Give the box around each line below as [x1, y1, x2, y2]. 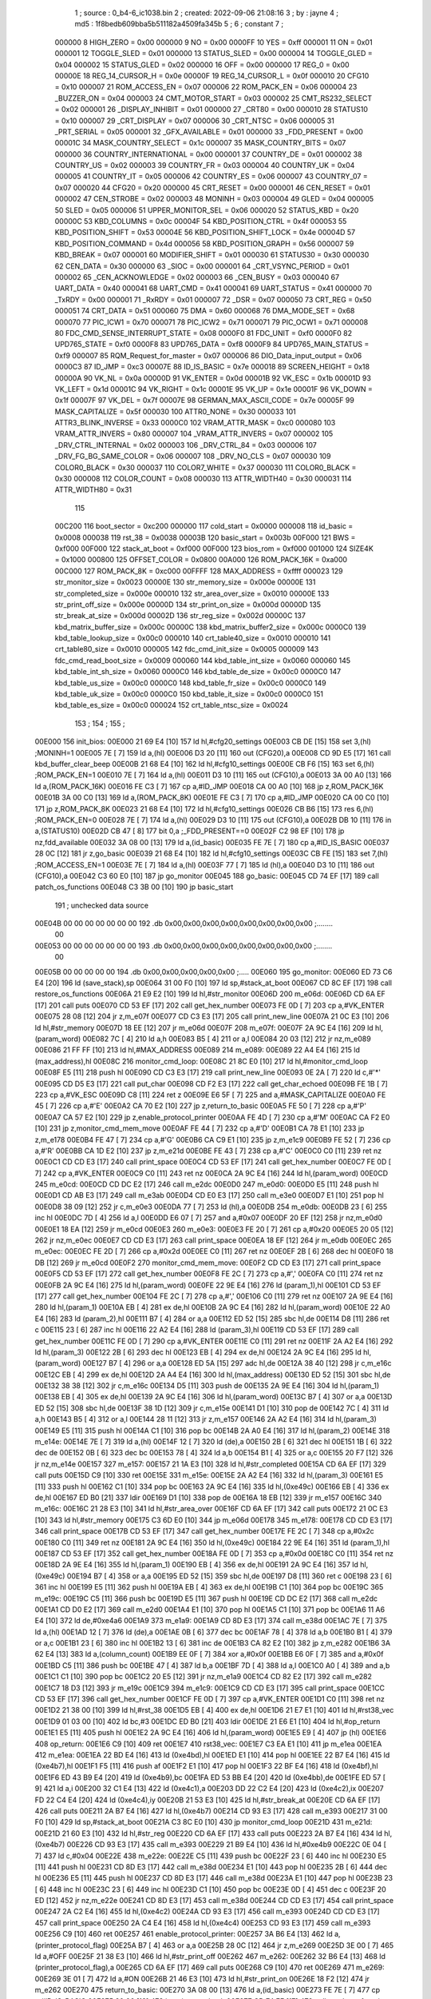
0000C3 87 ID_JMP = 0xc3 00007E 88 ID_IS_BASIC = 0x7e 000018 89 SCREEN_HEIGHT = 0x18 [54, 362, 370, 372]
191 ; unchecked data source [54, 900, 149, 910]
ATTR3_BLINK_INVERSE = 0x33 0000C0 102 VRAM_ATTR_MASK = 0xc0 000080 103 [54, 418, 336, 428]
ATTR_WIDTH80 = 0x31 [54, 485, 132, 495]
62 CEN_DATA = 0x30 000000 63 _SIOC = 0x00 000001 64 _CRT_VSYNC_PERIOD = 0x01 [54, 261, 350, 271]
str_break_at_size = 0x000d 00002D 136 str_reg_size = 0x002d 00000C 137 [54, 611, 306, 620]
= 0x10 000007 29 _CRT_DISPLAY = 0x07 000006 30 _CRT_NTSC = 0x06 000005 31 [54, 116, 335, 126]
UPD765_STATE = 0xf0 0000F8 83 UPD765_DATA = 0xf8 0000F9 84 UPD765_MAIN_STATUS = [54, 340, 370, 349]
